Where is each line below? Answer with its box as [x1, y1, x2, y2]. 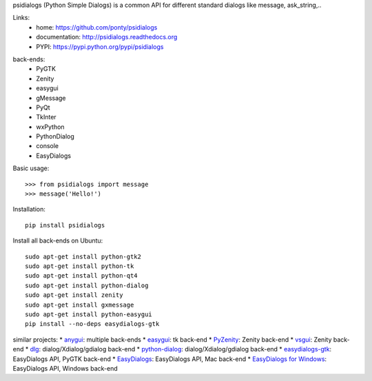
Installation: [12, 205, 46, 214]
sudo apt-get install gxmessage [25, 300, 134, 309]
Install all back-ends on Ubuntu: [12, 236, 103, 245]
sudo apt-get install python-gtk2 [25, 252, 141, 260]
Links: [12, 14, 30, 22]
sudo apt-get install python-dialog [25, 281, 149, 289]
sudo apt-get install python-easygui [25, 310, 153, 318]
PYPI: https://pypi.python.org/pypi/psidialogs [36, 42, 164, 51]
